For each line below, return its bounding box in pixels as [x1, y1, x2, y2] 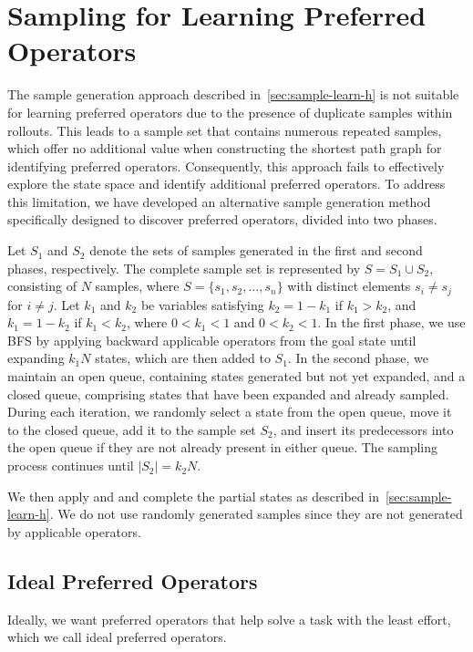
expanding [7, 348, 65, 367]
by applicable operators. [7, 522, 141, 541]
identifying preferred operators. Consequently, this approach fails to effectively [7, 156, 445, 175]
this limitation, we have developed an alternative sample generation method [7, 191, 431, 211]
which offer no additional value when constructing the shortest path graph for [7, 139, 442, 158]
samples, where [95, 276, 180, 295]
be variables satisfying [140, 295, 264, 314]
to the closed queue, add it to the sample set [7, 419, 256, 439]
